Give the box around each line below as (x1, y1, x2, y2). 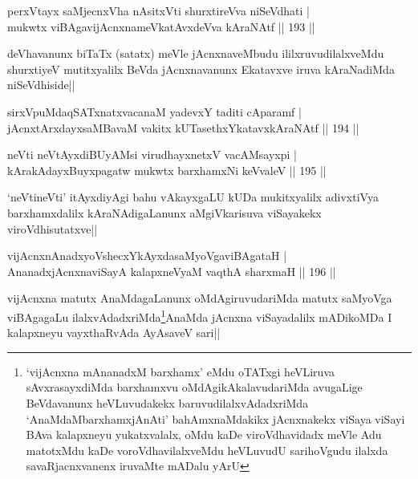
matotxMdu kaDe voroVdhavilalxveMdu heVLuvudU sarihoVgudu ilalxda (26, 441, 388, 458)
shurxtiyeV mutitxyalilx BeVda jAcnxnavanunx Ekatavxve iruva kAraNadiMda (7, 60, 395, 77)
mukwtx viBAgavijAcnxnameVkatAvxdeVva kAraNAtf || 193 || (7, 18, 315, 35)
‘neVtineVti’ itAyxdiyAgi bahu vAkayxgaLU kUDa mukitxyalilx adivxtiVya (7, 189, 379, 205)
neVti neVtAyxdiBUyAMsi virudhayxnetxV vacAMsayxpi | (7, 146, 297, 163)
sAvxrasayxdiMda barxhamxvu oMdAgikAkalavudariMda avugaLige (26, 379, 363, 396)
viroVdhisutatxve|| (7, 220, 98, 237)
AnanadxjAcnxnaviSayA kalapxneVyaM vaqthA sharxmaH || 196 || (7, 262, 336, 279)
